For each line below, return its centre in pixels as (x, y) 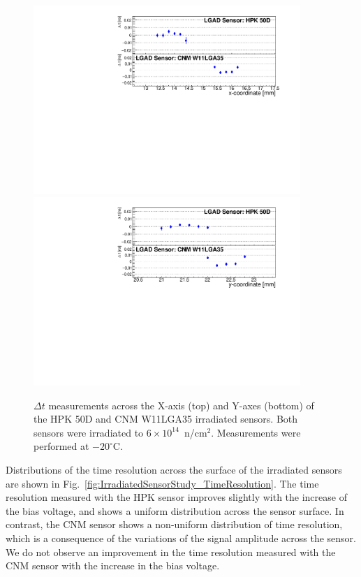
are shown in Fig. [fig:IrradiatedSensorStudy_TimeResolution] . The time (162, 483)
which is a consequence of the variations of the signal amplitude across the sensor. (181, 538)
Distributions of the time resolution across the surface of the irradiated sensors (174, 469)
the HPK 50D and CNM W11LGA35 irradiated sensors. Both (166, 419)
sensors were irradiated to (89, 432)
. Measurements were (256, 432)
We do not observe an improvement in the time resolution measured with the (171, 552)
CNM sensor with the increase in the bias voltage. (113, 565)
